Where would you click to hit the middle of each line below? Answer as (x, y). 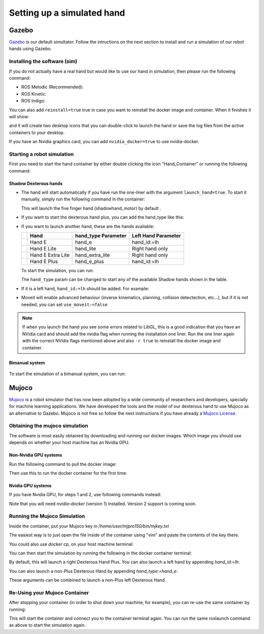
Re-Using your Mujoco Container (49, 592)
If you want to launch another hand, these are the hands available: (88, 226)
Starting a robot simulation (42, 154)
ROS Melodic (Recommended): (52, 87)
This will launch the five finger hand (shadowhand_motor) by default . (91, 208)
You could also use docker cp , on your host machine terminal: (71, 544)
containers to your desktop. (37, 132)
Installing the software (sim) (43, 61)
